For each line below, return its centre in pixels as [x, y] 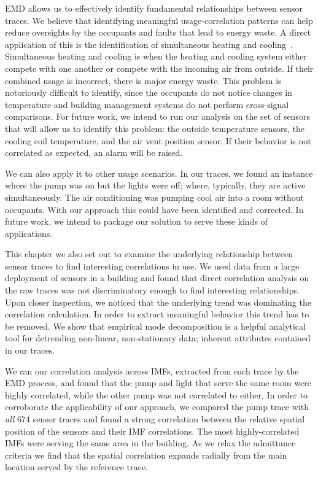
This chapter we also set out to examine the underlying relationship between [149, 254]
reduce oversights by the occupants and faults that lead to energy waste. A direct [158, 32]
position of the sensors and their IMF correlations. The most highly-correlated [152, 431]
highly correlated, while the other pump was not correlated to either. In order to [157, 394]
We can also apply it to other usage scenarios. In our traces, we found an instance [159, 173]
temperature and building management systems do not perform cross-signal [147, 104]
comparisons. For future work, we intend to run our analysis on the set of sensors [157, 116]
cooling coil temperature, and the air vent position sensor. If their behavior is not [158, 140]
